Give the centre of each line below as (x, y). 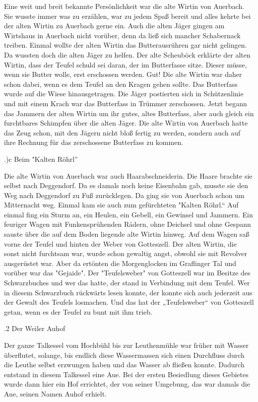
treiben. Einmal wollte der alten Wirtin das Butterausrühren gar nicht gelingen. (126, 45)
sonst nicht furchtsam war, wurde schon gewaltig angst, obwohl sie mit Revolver (126, 253)
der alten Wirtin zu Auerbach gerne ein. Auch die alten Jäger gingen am (114, 26)
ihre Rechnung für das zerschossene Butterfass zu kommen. (94, 142)
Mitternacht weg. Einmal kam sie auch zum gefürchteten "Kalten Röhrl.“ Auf (121, 205)
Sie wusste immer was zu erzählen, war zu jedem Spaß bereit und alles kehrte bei (128, 16)
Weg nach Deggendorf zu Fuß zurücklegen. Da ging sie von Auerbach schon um (124, 195)
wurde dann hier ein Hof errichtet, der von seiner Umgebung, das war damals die (127, 384)
